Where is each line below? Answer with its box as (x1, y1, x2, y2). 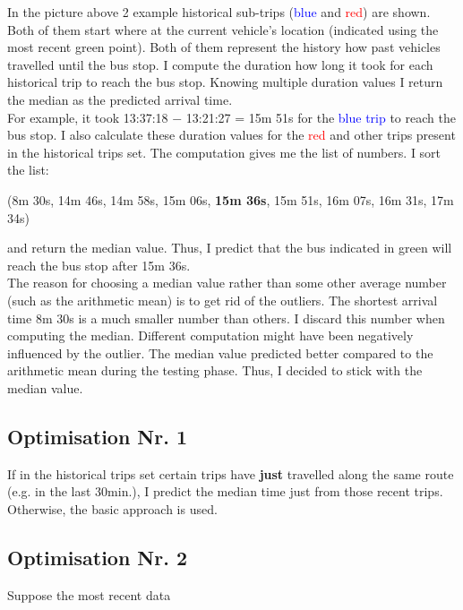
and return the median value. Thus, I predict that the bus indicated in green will (7, 238, 452, 257)
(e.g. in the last (7, 482, 91, 501)
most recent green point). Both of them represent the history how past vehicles (7, 38, 441, 56)
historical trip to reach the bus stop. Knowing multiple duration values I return (7, 73, 443, 91)
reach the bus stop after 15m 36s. (7, 255, 191, 274)
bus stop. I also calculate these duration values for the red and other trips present (7, 125, 456, 144)
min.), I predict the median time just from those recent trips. (107, 482, 443, 501)
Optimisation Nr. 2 (7, 543, 188, 571)
